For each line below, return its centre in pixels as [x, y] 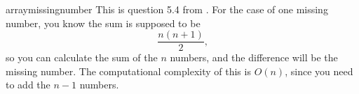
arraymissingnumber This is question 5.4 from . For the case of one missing [167, 9]
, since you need [319, 71]
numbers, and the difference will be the [254, 57]
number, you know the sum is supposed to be [103, 23]
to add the [28, 85]
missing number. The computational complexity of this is [128, 71]
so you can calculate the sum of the [82, 57]
